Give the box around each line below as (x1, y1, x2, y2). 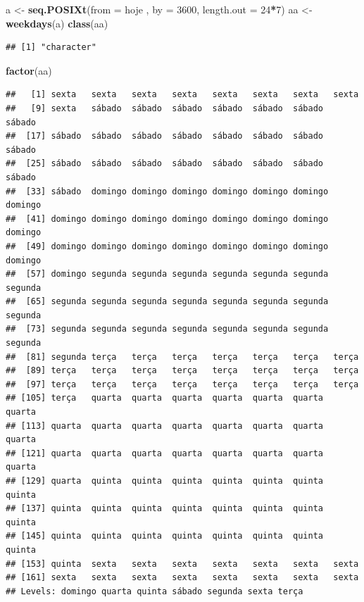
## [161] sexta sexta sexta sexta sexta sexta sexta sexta (6, 572, 359, 583)
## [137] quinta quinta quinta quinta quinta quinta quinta (6, 503, 324, 514)
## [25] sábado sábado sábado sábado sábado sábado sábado (6, 158, 324, 169)
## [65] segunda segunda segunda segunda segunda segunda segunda (6, 296, 329, 307)
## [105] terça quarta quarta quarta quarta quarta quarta (6, 393, 324, 403)
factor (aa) (6, 63, 52, 77)
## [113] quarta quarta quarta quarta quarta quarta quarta (6, 420, 324, 431)
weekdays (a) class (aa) (6, 15, 108, 30)
